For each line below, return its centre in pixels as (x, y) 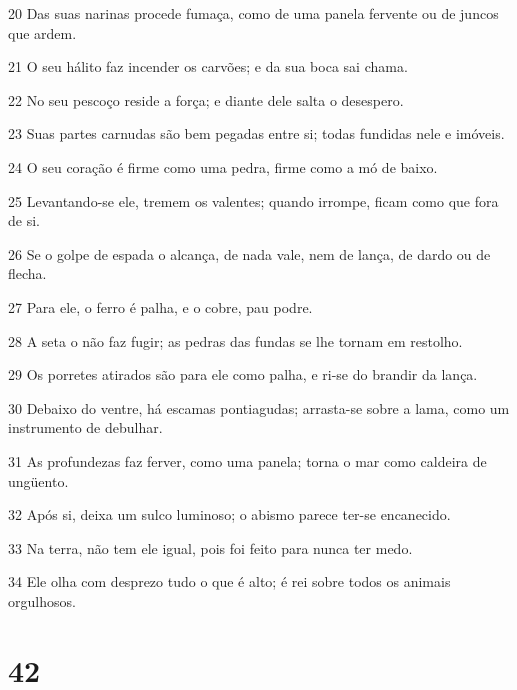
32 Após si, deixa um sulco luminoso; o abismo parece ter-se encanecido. (229, 514)
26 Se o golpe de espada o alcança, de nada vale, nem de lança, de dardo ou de (249, 253)
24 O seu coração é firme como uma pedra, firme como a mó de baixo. (223, 166)
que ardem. (42, 32)
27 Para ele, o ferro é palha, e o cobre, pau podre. (160, 306)
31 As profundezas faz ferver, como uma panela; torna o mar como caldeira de (247, 460)
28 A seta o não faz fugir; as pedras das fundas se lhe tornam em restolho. (235, 340)
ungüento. (38, 480)
